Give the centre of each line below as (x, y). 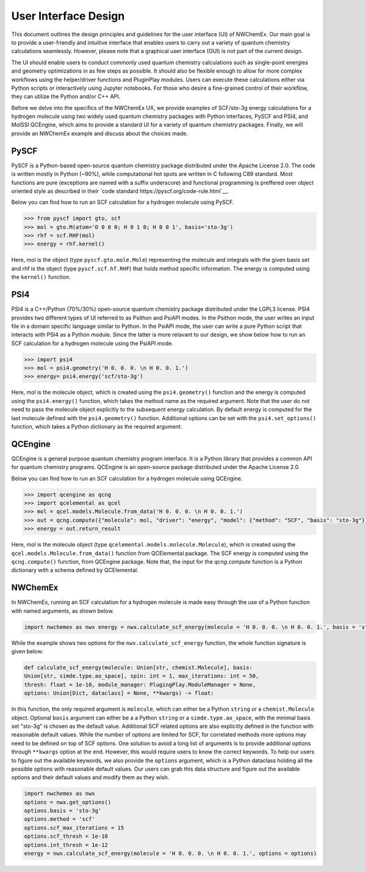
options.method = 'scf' (60, 819)
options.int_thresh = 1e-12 (66, 845)
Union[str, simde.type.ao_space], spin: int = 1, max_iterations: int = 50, (142, 676)
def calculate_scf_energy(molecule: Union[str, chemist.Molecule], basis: (138, 668)
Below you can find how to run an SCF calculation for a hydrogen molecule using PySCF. (123, 202)
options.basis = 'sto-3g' (63, 811)
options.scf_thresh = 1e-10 (66, 836)
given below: (27, 652)
